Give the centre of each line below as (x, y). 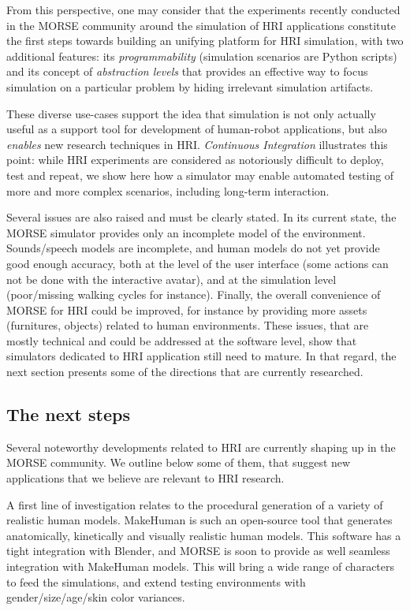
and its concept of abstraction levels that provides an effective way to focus (187, 71)
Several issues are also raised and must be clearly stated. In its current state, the (201, 217)
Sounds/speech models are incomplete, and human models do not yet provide (193, 248)
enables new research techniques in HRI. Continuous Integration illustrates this (197, 144)
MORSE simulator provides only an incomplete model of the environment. (186, 232)
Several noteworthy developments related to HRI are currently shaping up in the (201, 447)
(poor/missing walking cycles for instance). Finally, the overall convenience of (194, 294)
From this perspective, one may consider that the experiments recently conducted (203, 9)
